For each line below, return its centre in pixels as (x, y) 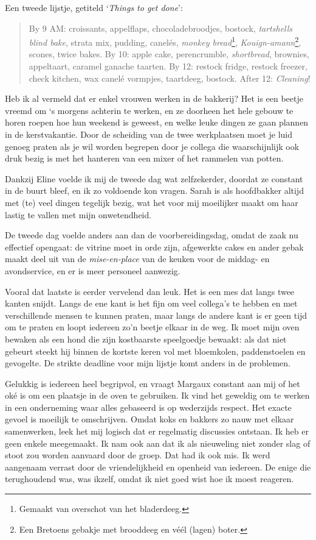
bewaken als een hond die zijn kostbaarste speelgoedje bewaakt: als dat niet (146, 339)
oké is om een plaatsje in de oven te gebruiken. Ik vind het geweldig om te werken (157, 395)
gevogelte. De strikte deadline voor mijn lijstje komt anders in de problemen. (148, 363)
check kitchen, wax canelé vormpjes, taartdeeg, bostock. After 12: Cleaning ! (170, 78)
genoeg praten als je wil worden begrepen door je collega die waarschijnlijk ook (152, 146)
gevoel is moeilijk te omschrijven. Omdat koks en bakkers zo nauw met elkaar (149, 419)
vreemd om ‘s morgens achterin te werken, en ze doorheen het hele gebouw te (149, 110)
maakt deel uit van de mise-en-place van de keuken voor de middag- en (137, 259)
